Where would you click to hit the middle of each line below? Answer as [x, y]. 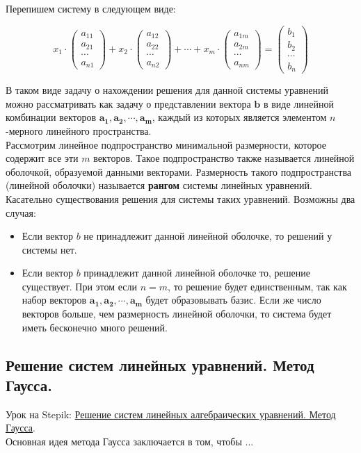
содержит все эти [42, 158]
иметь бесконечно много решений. [95, 327]
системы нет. [49, 249]
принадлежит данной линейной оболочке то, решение [197, 273]
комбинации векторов [51, 117]
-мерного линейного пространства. [79, 130]
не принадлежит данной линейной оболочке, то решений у [208, 236]
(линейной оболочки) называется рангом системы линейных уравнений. [159, 185]
